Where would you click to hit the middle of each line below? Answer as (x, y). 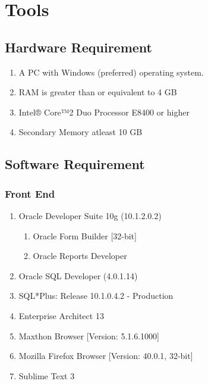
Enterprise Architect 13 (61, 315)
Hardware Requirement (78, 47)
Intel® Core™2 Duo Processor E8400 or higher (104, 112)
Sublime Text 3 (47, 375)
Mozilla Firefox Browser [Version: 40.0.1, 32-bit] (106, 356)
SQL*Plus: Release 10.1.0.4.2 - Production (96, 296)
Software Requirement (75, 164)
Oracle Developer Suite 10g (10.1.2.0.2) (90, 215)
